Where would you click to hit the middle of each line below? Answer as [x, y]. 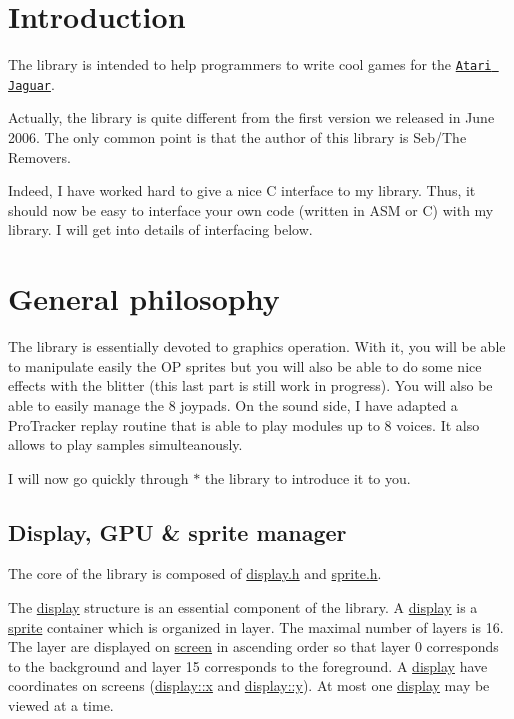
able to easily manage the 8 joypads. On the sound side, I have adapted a [233, 404]
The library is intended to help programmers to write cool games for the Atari [250, 64]
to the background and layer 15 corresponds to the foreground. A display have [248, 665]
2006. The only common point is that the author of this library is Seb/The [237, 137]
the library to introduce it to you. [307, 477]
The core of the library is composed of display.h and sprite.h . [195, 573]
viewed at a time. [61, 705]
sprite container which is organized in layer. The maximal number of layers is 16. [256, 626]
